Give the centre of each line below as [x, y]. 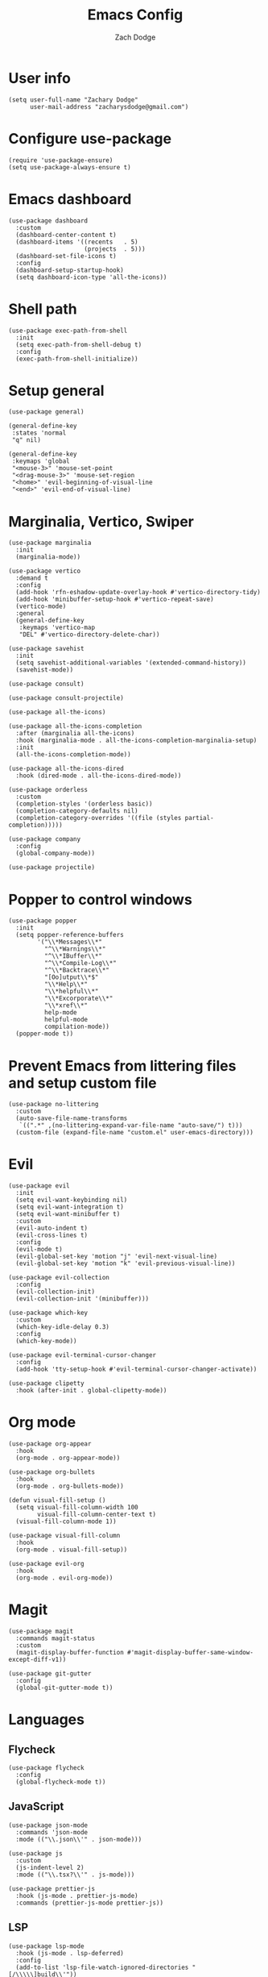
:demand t [32, 578]
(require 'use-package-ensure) [61, 160]
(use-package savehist [46, 649]
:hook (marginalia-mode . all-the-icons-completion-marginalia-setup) [136, 741]
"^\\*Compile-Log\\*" [80, 964]
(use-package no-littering [54, 1105]
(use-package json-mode [48, 1825]
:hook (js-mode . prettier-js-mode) [77, 1896]
